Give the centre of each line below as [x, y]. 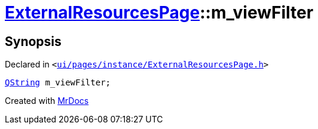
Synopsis [33, 41]
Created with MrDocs [47, 101]
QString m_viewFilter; [58, 83]
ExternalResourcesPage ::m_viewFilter [159, 13]
